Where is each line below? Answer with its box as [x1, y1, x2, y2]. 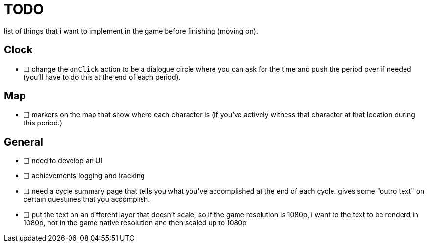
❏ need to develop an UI [24, 156, 103, 165]
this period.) [24, 119, 63, 127]
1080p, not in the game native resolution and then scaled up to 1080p [24, 219, 247, 227]
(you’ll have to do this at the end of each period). [24, 73, 181, 81]
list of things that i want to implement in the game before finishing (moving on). [4, 26, 258, 35]
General [4, 135, 44, 148]
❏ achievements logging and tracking [24, 172, 145, 180]
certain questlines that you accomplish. [24, 195, 150, 204]
